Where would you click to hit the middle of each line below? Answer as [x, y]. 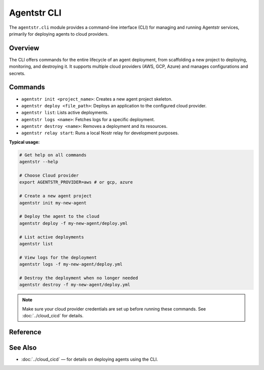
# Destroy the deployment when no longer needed [79, 278]
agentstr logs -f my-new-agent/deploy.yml [71, 264]
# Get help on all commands [53, 155]
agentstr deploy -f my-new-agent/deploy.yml [74, 223]
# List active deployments [52, 237]
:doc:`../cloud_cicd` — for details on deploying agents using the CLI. [90, 359]
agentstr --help [39, 162]
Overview [24, 48]
